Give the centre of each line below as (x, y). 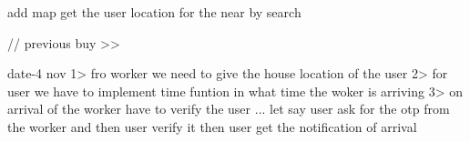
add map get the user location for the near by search (154, 12)
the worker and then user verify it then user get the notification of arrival (212, 126)
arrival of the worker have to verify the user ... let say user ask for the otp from (229, 109)
